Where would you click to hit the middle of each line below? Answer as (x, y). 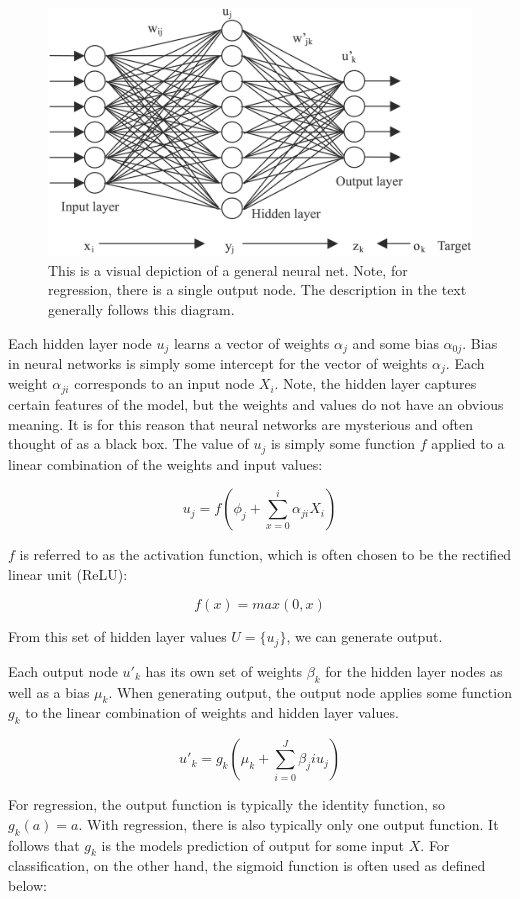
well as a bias (49, 691)
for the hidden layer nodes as (414, 670)
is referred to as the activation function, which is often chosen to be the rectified (265, 554)
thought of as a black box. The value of (128, 443)
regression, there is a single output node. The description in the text (257, 289)
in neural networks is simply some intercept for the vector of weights (218, 363)
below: (27, 884)
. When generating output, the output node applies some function (310, 691)
